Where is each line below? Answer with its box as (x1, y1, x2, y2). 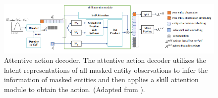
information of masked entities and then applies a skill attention (4, 74, 199, 85)
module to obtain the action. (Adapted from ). (4, 84, 145, 95)
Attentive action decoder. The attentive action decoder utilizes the (4, 55, 206, 65)
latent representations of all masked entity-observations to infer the (4, 64, 208, 75)
